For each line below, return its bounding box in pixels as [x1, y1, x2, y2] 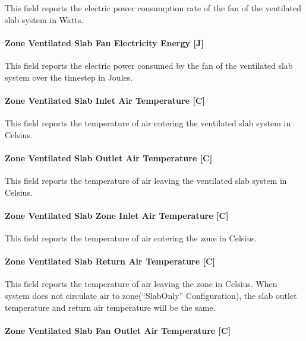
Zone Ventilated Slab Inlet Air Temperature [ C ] [5, 94, 205, 106]
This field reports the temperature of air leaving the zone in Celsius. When [5, 278, 277, 290]
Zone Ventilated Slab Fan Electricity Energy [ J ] [5, 36, 204, 49]
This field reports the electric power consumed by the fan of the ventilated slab [5, 59, 293, 71]
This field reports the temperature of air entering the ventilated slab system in [5, 116, 291, 129]
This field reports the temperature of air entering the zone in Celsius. [5, 231, 257, 244]
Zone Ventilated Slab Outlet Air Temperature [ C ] [5, 151, 213, 164]
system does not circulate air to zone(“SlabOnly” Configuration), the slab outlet [5, 289, 297, 301]
